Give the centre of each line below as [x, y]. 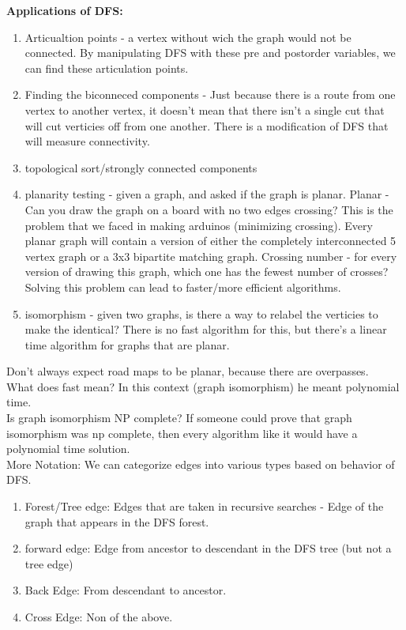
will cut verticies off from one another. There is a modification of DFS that [207, 125]
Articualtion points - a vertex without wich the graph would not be [188, 37]
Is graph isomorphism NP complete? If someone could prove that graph [179, 418]
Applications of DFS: [65, 10]
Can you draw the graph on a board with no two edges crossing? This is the [209, 209]
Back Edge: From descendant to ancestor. [126, 590]
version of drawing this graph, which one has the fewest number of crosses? [207, 272]
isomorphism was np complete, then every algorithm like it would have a [182, 433]
